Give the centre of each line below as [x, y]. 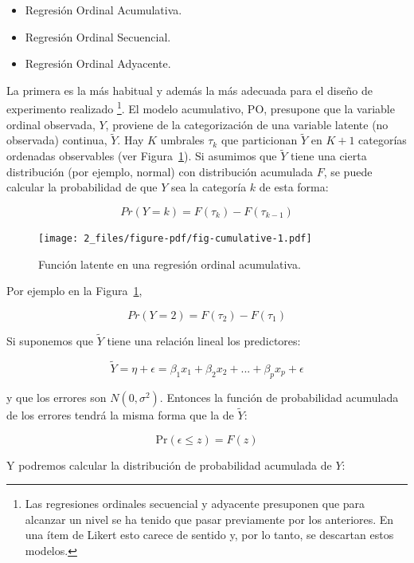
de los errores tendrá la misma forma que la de [120, 414]
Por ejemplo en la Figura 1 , [74, 291]
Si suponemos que [50, 341]
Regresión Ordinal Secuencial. [98, 36]
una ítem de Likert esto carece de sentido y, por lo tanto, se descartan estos [209, 535]
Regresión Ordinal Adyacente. [98, 63]
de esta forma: [294, 187]
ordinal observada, [51, 124]
